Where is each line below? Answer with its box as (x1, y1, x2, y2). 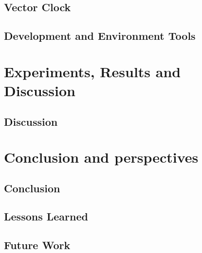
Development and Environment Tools (4, 28, 196, 43)
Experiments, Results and (4, 61, 181, 81)
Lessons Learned (4, 209, 88, 224)
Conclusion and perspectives (4, 147, 199, 167)
